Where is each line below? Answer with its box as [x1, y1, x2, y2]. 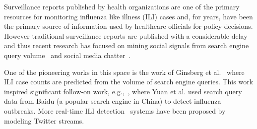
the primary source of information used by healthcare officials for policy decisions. [4, 21, 253, 31]
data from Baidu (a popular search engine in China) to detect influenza [4, 96, 221, 106]
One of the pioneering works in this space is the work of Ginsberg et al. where [4, 66, 245, 77]
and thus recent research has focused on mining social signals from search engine [4, 40, 249, 51]
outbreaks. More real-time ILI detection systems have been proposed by [4, 105, 226, 116]
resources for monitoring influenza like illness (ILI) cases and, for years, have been [4, 11, 253, 21]
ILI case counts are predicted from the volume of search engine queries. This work [4, 76, 254, 87]
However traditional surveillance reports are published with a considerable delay [4, 30, 248, 41]
